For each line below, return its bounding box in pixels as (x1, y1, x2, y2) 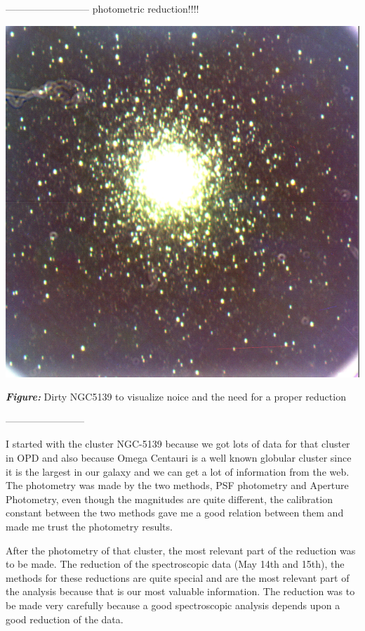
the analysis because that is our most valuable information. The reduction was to (6, 584, 355, 599)
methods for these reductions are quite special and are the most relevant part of (6, 570, 350, 585)
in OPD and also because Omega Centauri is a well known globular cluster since (6, 450, 352, 465)
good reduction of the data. (6, 611, 124, 626)
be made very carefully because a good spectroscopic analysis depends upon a (6, 598, 340, 612)
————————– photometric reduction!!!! (6, 1, 199, 15)
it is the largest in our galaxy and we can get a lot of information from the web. (6, 464, 350, 479)
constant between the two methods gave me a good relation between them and (6, 505, 344, 520)
